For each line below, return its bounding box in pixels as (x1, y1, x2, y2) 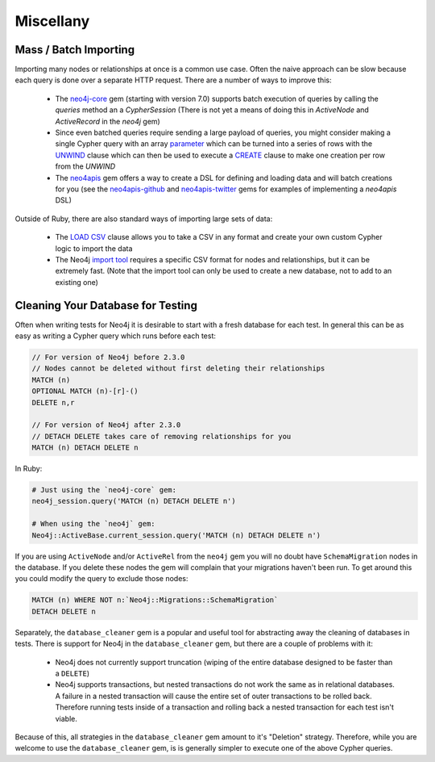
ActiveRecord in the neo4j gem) (55, 116, 160, 126)
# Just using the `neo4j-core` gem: (31, 485, 177, 495)
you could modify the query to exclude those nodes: (14, 574, 188, 584)
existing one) (55, 277, 98, 287)
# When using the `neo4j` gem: (31, 519, 156, 529)
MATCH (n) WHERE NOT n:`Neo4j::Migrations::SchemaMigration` (31, 596, 279, 605)
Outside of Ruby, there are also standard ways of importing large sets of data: (14, 214, 273, 224)
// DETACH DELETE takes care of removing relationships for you (31, 432, 292, 441)
